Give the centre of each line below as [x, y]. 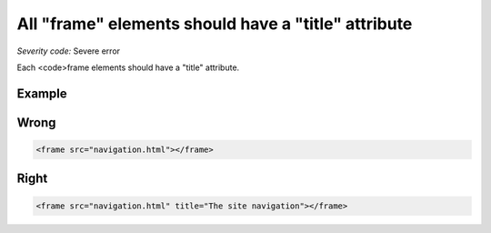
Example [42, 93]
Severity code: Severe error [69, 51]
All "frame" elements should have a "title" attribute [215, 24]
